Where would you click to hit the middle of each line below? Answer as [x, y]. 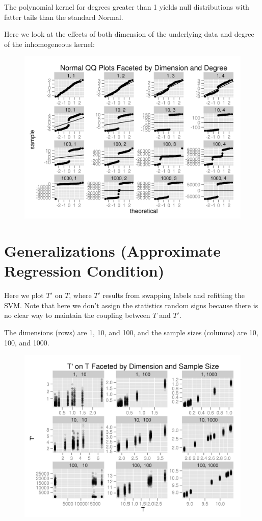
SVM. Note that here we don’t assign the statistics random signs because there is [131, 305]
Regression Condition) [84, 271]
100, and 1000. [27, 342]
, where [80, 295]
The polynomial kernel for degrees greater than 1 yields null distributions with [127, 7]
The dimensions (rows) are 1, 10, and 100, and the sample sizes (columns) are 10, [131, 332]
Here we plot [24, 295]
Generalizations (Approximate [113, 251]
